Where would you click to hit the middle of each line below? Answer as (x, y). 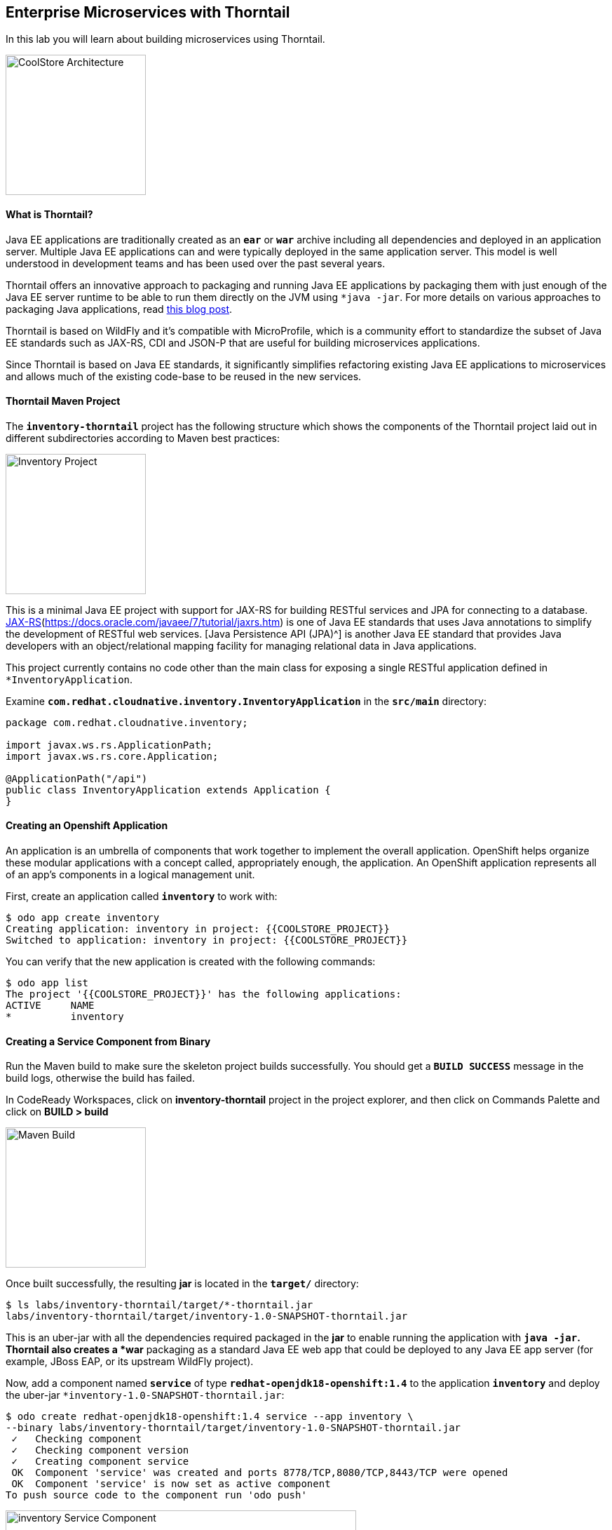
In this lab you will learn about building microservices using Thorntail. (165, 39)
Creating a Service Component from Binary (108, 1041)
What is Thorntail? (49, 215)
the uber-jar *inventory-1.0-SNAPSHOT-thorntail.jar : (145, 1395)
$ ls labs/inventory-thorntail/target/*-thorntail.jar (159, 1305)
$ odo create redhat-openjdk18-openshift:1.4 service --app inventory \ (210, 1417)
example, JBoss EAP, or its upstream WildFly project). (130, 1362)
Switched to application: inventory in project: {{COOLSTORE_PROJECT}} (207, 940)
